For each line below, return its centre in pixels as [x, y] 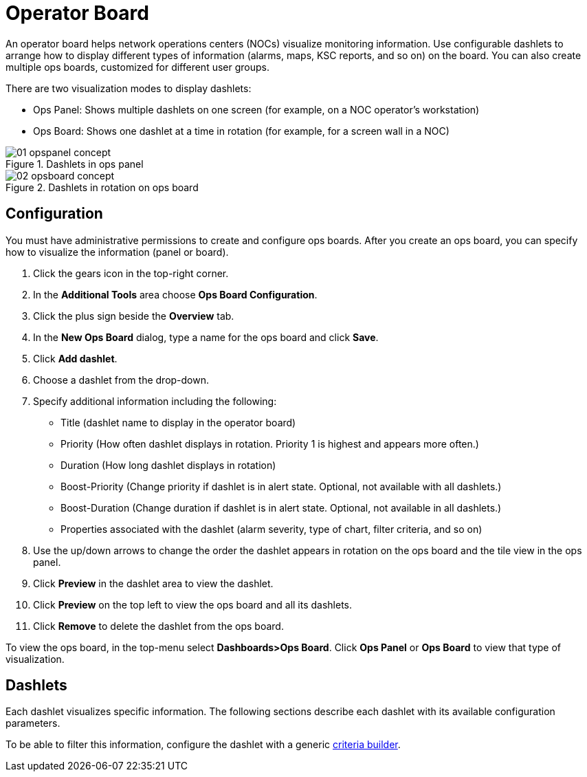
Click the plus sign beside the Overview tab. [134, 316]
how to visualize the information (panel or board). [117, 252]
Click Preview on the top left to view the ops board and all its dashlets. [193, 604]
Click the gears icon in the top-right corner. [131, 273]
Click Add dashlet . [75, 358]
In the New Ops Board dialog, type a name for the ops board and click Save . [206, 337]
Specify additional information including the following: [155, 401]
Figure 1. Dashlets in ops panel [75, 164]
